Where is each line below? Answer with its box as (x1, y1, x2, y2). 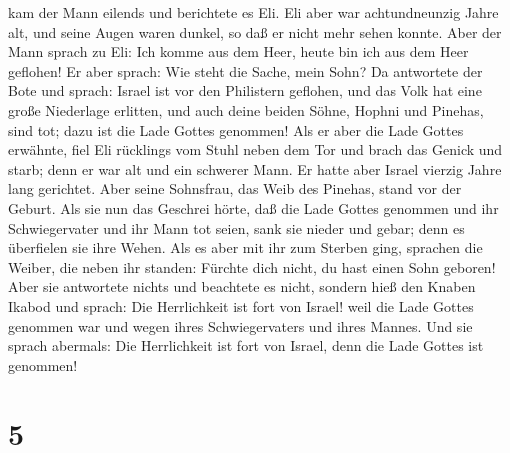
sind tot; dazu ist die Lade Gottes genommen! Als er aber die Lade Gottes (8, 119, 464, 140)
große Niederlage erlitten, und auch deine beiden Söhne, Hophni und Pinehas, (8, 99, 484, 120)
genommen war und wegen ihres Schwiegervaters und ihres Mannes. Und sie (8, 315, 473, 336)
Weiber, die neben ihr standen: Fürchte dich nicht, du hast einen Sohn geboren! (8, 256, 496, 277)
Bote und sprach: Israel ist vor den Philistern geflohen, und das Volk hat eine (8, 80, 482, 101)
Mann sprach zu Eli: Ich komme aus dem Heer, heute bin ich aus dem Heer (8, 41, 469, 62)
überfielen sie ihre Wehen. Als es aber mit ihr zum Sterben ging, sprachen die (8, 237, 483, 258)
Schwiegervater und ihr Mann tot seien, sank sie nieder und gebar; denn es (8, 217, 465, 238)
